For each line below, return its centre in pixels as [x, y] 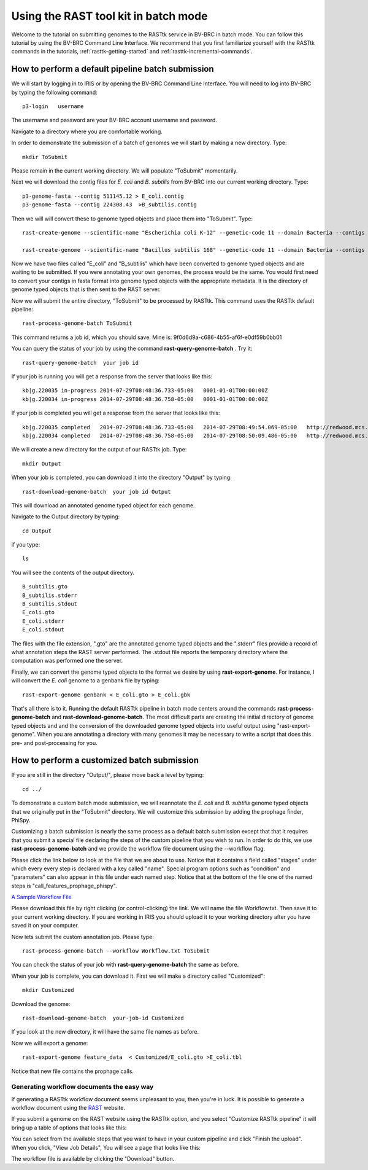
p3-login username [53, 107]
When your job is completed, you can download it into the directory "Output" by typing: [122, 478]
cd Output [37, 531]
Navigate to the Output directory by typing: [66, 517]
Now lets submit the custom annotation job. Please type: [83, 937]
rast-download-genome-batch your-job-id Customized [103, 1018]
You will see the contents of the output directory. [73, 572]
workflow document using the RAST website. [68, 1108]
